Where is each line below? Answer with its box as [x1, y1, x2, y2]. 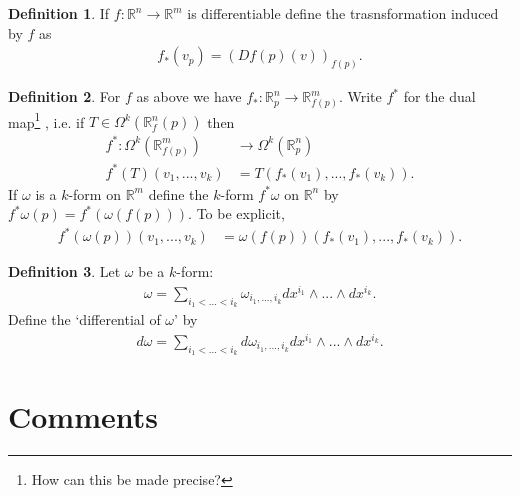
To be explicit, [196, 203, 285, 224]
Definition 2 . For [8, 86, 121, 107]
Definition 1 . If [8, 3, 110, 23]
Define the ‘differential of [8, 309, 161, 330]
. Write [338, 86, 382, 107]
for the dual [403, 86, 476, 107]
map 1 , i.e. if [8, 108, 85, 132]
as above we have [136, 86, 242, 107]
